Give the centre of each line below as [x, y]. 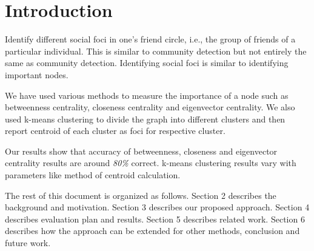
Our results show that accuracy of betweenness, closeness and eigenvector [141, 151]
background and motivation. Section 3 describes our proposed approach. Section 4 [157, 207]
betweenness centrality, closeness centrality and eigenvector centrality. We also [150, 107]
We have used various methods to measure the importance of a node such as [147, 95]
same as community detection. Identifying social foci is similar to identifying [147, 63]
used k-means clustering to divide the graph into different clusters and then [145, 119]
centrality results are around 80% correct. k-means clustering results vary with [151, 163]
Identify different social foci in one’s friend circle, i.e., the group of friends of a [150, 39]
